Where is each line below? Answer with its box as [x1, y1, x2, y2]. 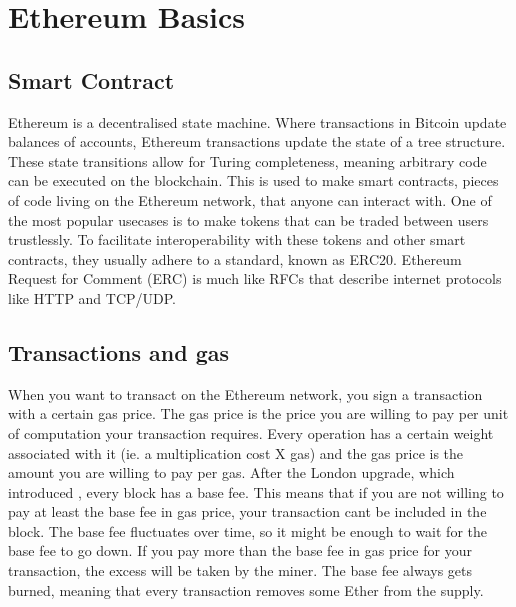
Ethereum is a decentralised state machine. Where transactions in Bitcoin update [8, 111, 507, 132]
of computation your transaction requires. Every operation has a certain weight [8, 422, 494, 443]
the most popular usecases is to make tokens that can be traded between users [8, 209, 489, 230]
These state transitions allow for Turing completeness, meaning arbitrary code [8, 150, 487, 171]
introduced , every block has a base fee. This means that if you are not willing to [8, 481, 504, 502]
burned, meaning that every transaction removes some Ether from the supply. [8, 579, 484, 600]
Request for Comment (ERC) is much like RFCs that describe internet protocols [8, 268, 502, 289]
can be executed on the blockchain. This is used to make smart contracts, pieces [8, 170, 499, 191]
